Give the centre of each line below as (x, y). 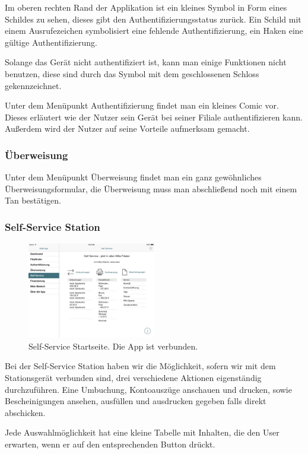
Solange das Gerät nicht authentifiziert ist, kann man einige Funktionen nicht (146, 62)
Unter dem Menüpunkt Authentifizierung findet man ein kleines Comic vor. (142, 105)
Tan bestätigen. (33, 200)
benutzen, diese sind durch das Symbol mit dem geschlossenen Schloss (132, 73)
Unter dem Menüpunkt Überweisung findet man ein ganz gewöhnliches (133, 177)
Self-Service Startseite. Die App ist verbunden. (113, 346)
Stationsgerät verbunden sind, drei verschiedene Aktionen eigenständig (133, 377)
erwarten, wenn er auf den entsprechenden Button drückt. (110, 444)
